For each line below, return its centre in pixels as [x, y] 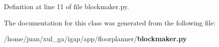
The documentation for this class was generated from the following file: [110, 22]
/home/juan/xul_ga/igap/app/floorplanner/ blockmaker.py [95, 39]
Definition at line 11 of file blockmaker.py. [66, 6]
